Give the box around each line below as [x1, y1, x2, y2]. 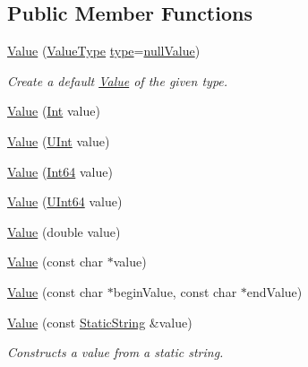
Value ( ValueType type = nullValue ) [7, 41, 201, 60]
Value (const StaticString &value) [7, 312, 192, 331]
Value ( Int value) [7, 101, 100, 120]
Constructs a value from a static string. [7, 343, 224, 362]
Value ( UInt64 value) [7, 192, 123, 211]
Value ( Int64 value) [7, 162, 113, 180]
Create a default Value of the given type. [7, 71, 228, 90]
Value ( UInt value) [7, 131, 110, 150]
